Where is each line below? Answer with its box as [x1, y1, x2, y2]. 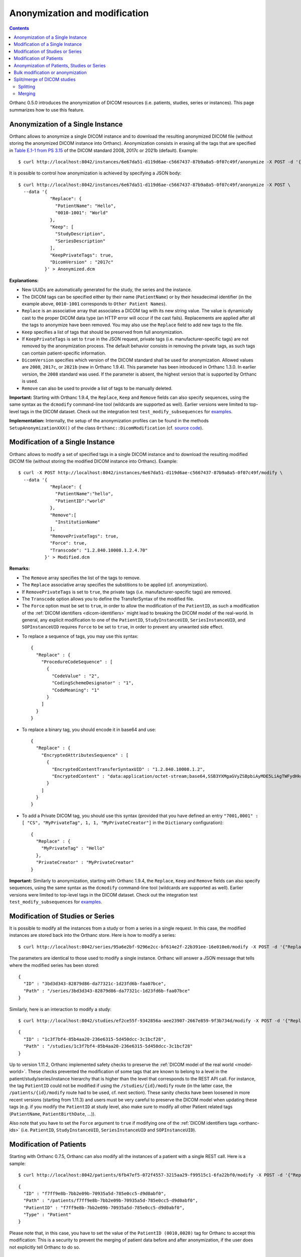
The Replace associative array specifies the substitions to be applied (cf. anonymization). [22, 582, 208, 588]
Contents [9, 25, 30, 31]
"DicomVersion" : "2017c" [50, 259, 114, 265]
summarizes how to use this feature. [9, 107, 85, 113]
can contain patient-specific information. [22, 350, 106, 356]
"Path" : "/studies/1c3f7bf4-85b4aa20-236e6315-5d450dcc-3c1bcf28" [23, 1043, 193, 1049]
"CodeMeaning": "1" [52, 687, 100, 693]
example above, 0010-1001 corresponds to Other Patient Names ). [22, 301, 167, 307]
